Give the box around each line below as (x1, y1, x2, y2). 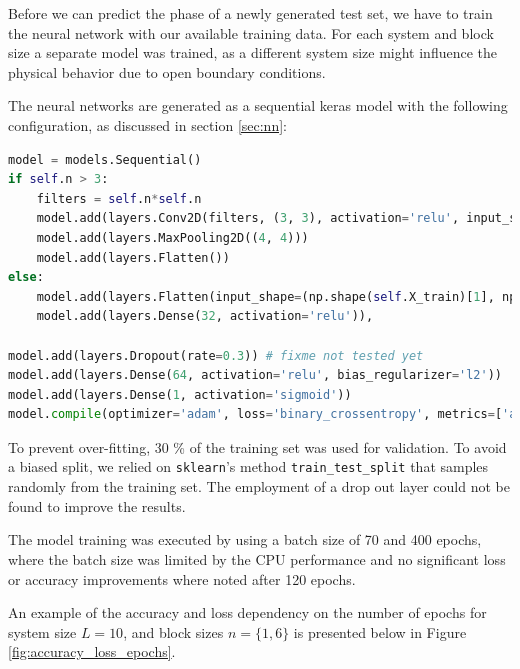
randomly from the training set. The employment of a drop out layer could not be (8, 476, 510, 497)
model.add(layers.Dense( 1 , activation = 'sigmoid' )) (8, 387, 352, 402)
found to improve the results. (8, 495, 186, 516)
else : (8, 270, 44, 285)
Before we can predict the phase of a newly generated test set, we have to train (8, 3, 493, 23)
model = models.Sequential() (8, 152, 202, 167)
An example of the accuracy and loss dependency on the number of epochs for (8, 602, 487, 623)
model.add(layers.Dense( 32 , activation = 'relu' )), (36, 309, 374, 324)
